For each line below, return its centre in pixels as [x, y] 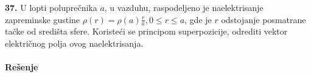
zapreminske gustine [43, 19]
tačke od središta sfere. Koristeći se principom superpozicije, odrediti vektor [146, 31]
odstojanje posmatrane [264, 19]
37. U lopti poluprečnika [51, 7]
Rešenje [22, 67]
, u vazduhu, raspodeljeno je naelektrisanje [184, 7]
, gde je [198, 19]
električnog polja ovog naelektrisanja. [74, 43]
